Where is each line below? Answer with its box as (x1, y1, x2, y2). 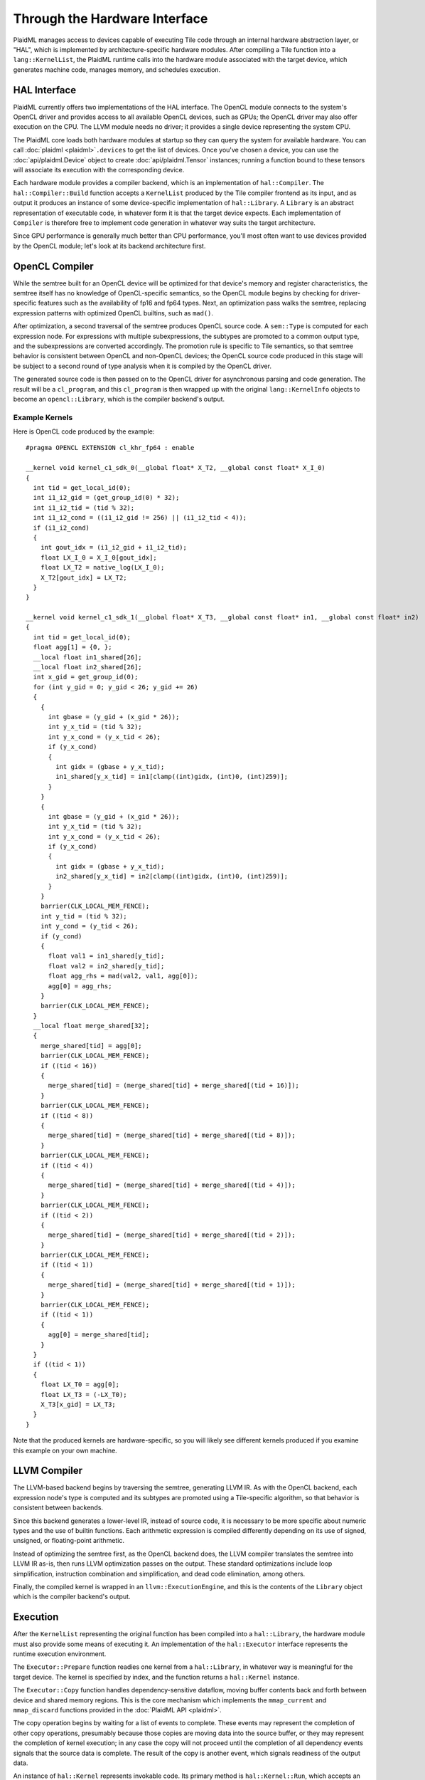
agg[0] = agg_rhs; (48, 982, 112, 990)
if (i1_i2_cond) (33, 523, 90, 532)
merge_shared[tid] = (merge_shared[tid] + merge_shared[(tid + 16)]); (48, 1082, 300, 1089)
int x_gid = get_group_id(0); (33, 673, 139, 681)
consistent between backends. (13, 1503, 103, 1512)
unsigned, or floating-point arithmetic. (13, 1536, 124, 1545)
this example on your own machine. (13, 1446, 117, 1455)
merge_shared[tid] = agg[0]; (40, 1042, 142, 1049)
